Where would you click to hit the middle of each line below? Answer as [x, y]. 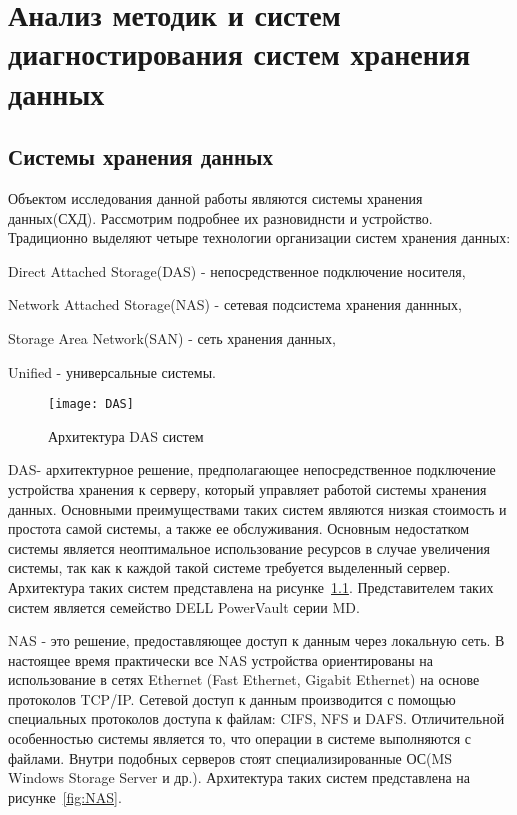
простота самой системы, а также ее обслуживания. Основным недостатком [239, 528]
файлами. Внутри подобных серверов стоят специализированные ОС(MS [230, 757]
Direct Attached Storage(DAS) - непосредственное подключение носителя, [237, 270]
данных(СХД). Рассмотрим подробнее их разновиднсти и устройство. [220, 217]
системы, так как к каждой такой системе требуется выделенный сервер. [229, 567]
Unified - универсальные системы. [112, 371]
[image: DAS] [91, 404]
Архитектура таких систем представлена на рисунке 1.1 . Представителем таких [251, 586]
